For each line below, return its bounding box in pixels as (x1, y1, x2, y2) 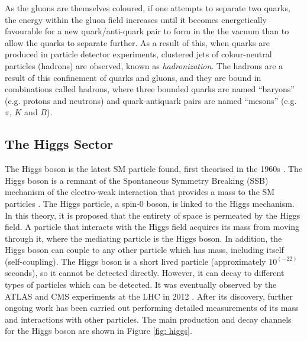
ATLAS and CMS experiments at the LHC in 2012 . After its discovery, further (5, 290, 293, 302)
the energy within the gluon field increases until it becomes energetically (5, 13, 267, 25)
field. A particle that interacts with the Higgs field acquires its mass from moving (5, 220, 299, 233)
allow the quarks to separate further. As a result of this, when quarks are (5, 36, 270, 48)
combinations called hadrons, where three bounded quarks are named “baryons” (5, 83, 295, 95)
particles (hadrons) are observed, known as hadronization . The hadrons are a (5, 59, 283, 72)
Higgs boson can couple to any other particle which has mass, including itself (5, 243, 284, 256)
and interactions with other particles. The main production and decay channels (5, 313, 292, 325)
